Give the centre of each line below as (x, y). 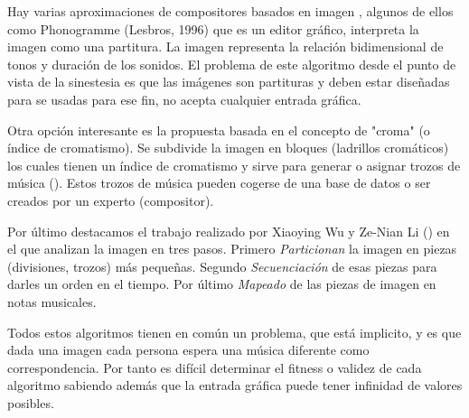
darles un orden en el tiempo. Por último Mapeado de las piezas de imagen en (222, 284)
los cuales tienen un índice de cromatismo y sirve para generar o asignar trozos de (234, 165)
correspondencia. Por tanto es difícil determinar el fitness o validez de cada (215, 367)
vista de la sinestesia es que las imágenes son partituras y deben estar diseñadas (229, 82)
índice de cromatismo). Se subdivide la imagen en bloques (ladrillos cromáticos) (228, 148)
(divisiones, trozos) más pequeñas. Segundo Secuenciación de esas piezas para (222, 266)
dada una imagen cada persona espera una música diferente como (188, 350)
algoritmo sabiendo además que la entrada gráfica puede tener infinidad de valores (235, 385)
